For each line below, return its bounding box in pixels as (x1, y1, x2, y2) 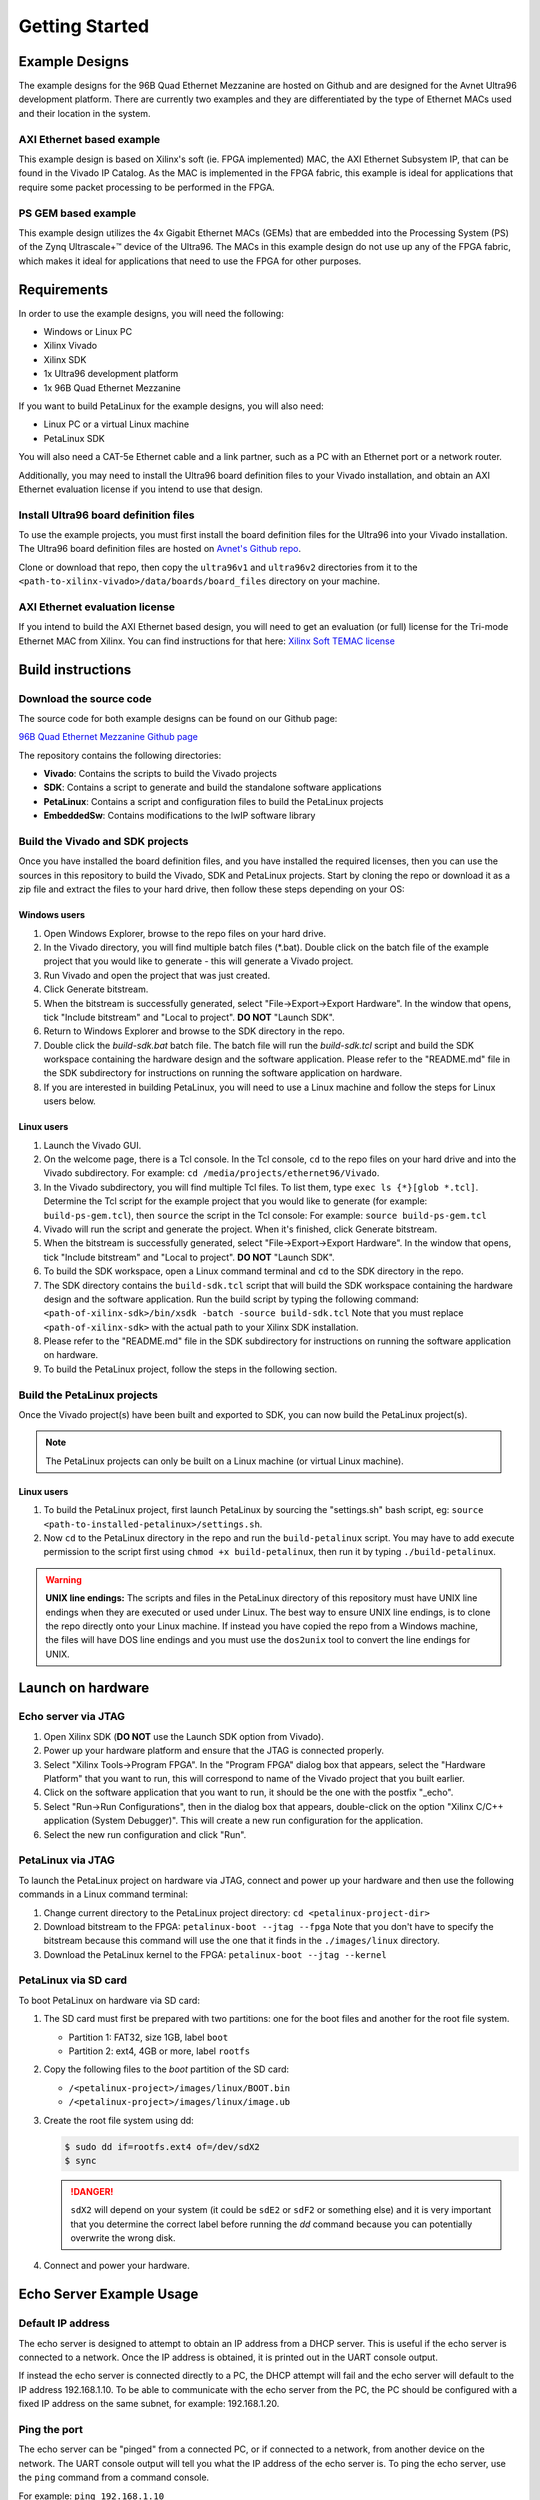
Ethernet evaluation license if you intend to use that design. (18, 483, 264, 495)
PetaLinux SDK (43, 432, 105, 444)
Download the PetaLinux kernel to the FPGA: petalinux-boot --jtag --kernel (43, 1948, 387, 1960)
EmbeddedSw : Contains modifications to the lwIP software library (43, 810, 316, 822)
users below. (43, 1095, 97, 1107)
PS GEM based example (18, 206, 137, 220)
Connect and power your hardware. (43, 2260, 190, 2272)
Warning (45, 1573, 82, 1585)
